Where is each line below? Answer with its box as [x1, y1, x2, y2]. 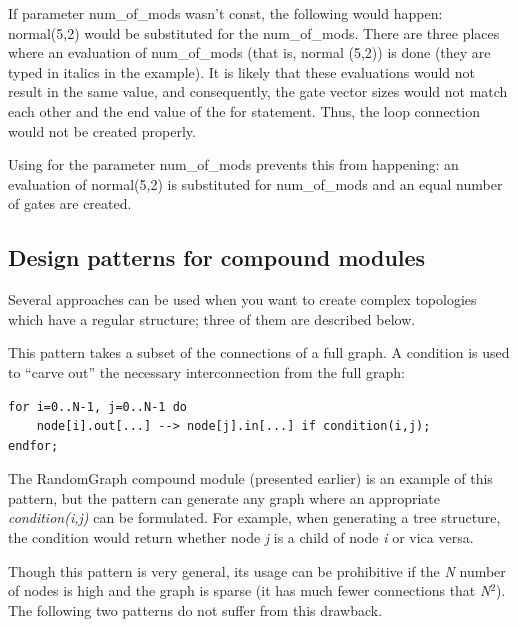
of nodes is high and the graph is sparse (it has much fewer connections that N [8, 580, 491, 601]
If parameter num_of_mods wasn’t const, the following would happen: [8, 3, 443, 23]
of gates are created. [8, 193, 132, 214]
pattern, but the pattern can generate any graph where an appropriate [8, 487, 440, 508]
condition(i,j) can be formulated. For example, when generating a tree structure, [8, 507, 501, 528]
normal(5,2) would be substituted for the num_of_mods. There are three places [8, 22, 500, 43]
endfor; [8, 438, 59, 453]
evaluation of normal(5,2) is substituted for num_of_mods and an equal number [8, 173, 503, 194]
